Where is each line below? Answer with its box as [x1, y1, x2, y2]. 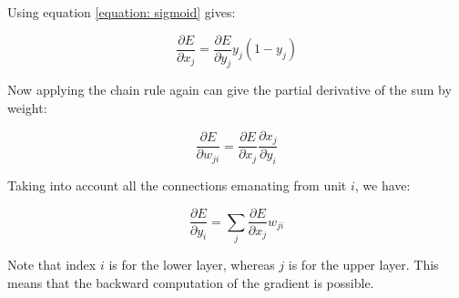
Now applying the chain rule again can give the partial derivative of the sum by [7, 80, 452, 99]
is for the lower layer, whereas [108, 255, 275, 274]
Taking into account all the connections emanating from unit [7, 175, 347, 194]
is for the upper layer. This [288, 255, 439, 274]
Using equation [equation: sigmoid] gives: [7, 3, 236, 21]
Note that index [7, 255, 97, 274]
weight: [7, 98, 47, 118]
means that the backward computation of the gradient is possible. [7, 272, 374, 292]
